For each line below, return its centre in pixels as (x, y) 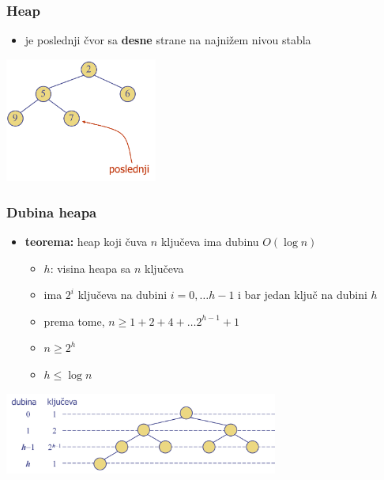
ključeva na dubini (122, 295)
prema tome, (74, 321)
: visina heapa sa (90, 268)
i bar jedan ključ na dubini (303, 295)
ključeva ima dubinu (210, 241)
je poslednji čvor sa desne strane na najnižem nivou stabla (168, 40)
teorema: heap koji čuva (86, 241)
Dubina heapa (52, 212)
